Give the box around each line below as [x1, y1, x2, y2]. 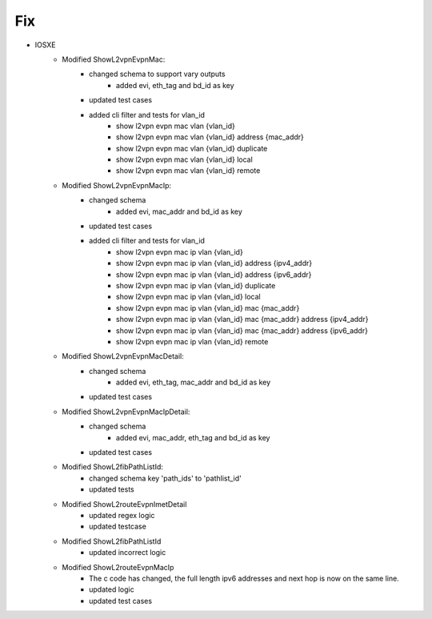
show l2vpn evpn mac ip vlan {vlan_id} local [116, 292, 262, 302]
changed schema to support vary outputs [89, 69, 226, 79]
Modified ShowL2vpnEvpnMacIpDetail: [62, 407, 190, 416]
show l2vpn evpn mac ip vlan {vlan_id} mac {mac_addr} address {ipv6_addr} [116, 325, 368, 336]
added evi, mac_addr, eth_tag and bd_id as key [116, 432, 270, 442]
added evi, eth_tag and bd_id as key [116, 80, 235, 90]
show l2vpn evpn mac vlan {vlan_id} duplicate [116, 143, 268, 153]
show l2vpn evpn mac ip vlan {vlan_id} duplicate [116, 280, 276, 290]
